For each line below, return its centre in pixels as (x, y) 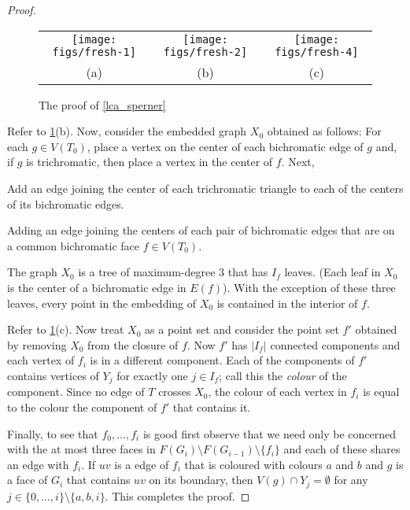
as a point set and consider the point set (242, 329)
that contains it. (212, 407)
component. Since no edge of (76, 392)
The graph (32, 272)
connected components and (335, 344)
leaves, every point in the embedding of (102, 303)
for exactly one (152, 375)
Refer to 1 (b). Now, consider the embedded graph (127, 131)
